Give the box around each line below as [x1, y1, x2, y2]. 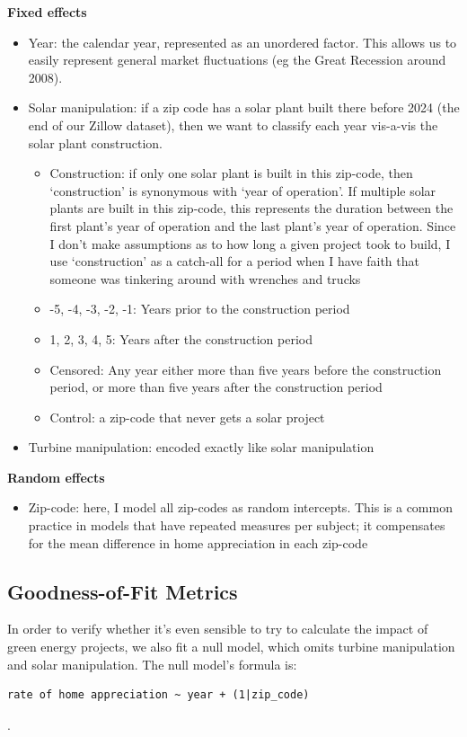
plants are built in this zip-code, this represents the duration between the [49, 199, 454, 218]
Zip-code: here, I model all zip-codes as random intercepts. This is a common [28, 498, 453, 517]
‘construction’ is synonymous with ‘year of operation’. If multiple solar [49, 181, 436, 200]
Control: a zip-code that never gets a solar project [49, 407, 325, 426]
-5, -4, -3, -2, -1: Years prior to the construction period [49, 299, 350, 318]
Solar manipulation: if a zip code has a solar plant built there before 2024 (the [28, 98, 460, 117]
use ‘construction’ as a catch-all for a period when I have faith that [49, 252, 419, 271]
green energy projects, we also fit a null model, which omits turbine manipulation [7, 637, 455, 656]
